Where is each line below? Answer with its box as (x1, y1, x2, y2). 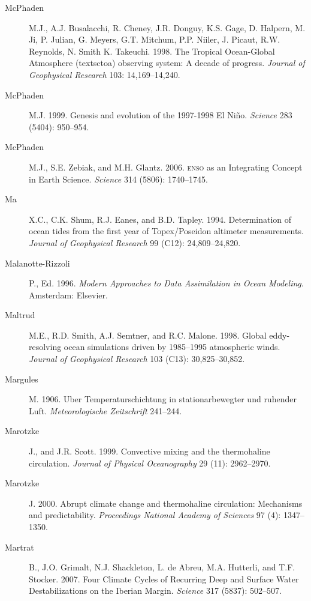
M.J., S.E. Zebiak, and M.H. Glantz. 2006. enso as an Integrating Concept (29, 160, 303, 173)
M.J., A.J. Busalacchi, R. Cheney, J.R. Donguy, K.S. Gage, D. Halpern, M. (29, 21, 306, 34)
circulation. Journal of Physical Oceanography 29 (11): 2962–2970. (29, 456, 271, 469)
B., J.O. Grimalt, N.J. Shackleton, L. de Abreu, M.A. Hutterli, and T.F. (29, 561, 295, 573)
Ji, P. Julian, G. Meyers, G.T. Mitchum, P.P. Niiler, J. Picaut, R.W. (29, 33, 280, 46)
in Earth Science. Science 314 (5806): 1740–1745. (29, 172, 208, 185)
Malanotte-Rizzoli (5, 256, 70, 269)
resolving (29, 340, 62, 353)
